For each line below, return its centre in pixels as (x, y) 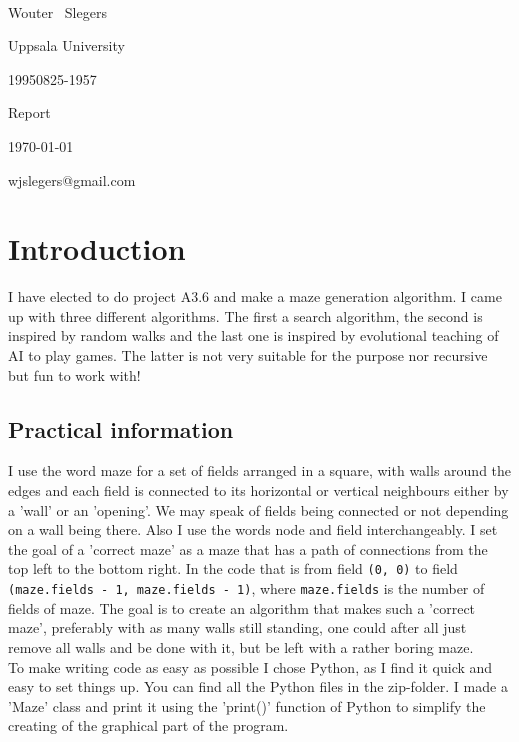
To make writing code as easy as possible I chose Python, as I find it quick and (250, 666)
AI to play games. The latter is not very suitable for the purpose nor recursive (248, 355)
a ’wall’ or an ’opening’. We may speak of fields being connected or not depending (258, 509)
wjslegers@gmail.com (72, 179)
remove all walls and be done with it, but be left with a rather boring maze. (241, 646)
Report (29, 112)
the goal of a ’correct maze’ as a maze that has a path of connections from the (248, 548)
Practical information (121, 428)
